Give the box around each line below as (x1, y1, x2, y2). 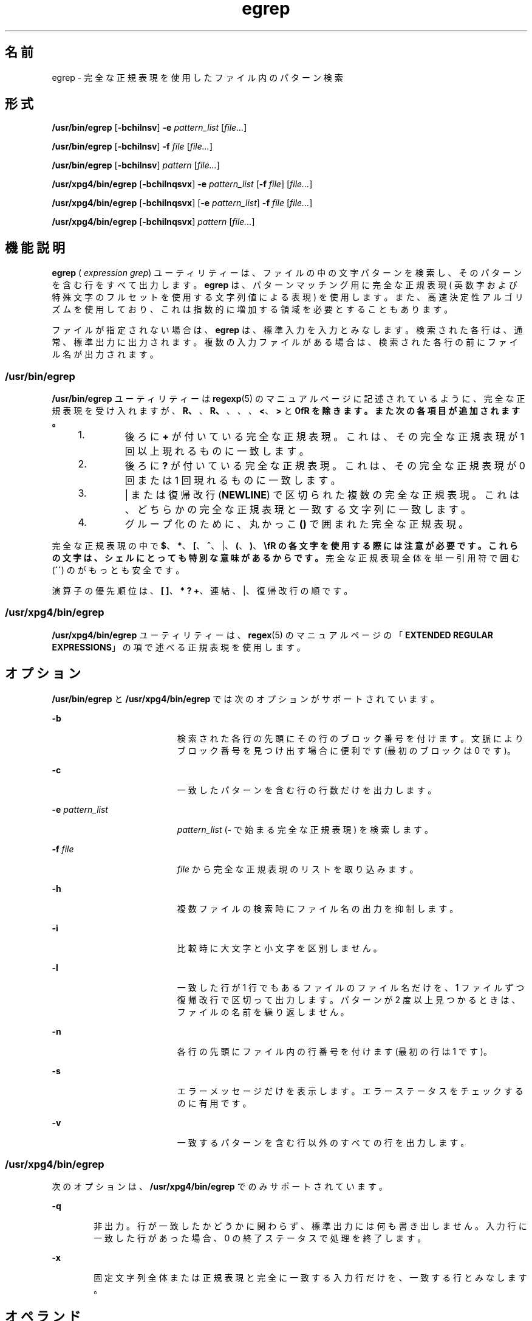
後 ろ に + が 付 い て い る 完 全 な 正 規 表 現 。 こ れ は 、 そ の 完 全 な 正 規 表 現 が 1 (124, 430, 525, 443)
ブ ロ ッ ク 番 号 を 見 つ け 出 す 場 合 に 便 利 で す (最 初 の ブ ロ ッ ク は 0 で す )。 (177, 745, 516, 756)
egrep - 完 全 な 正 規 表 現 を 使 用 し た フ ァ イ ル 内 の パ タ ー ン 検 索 (52, 72, 343, 83)
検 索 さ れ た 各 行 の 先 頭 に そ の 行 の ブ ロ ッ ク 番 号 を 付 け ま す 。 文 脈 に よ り (177, 733, 523, 743)
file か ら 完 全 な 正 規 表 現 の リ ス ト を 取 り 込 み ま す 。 (177, 863, 418, 874)
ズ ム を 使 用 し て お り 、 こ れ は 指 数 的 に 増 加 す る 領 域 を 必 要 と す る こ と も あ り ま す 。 (52, 304, 453, 315)
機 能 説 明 (5, 240, 65, 255)
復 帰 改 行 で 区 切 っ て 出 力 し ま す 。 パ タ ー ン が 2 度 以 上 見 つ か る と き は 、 (177, 994, 520, 1005)
